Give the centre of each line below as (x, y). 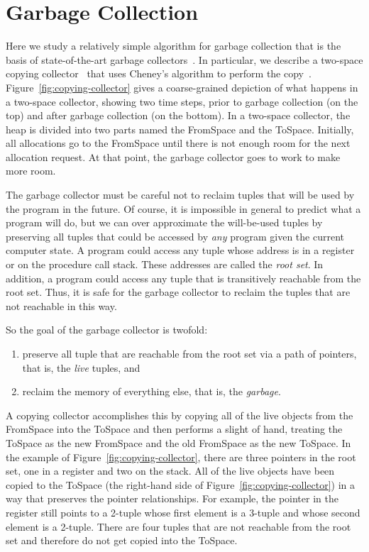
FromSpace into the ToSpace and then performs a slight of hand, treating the (174, 429)
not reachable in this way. (61, 305)
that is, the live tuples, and (81, 367)
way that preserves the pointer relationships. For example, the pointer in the (172, 498)
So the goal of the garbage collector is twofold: (107, 330)
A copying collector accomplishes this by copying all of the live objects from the (180, 415)
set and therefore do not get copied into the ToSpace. (122, 540)
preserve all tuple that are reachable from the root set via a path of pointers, (189, 353)
